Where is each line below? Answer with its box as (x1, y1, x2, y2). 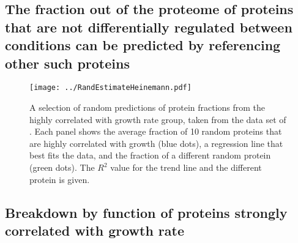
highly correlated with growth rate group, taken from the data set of (29, 113, 286, 125)
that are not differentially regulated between (5, 17, 292, 36)
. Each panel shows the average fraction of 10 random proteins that (29, 125, 282, 138)
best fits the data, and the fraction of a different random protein (29, 149, 271, 162)
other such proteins (5, 53, 130, 72)
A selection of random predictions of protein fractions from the (29, 101, 266, 114)
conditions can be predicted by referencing (5, 36, 281, 54)
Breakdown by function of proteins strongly (5, 203, 288, 222)
